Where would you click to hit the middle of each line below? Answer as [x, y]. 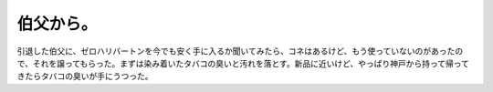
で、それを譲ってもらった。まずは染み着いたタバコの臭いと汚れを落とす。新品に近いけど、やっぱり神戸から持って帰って [243, 63]
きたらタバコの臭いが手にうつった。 [85, 77]
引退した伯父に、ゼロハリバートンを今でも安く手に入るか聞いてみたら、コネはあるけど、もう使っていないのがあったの [240, 51]
